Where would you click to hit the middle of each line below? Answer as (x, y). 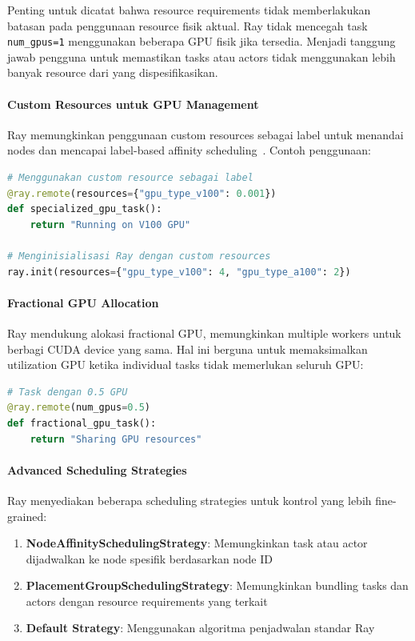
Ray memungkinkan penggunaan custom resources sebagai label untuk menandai (206, 134)
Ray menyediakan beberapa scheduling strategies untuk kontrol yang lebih (190, 500)
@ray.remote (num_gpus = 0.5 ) (79, 408)
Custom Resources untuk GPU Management (133, 104)
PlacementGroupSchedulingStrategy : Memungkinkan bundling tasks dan (217, 585)
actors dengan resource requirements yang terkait (147, 601)
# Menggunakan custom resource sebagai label (130, 178)
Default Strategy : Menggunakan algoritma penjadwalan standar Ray (200, 628)
